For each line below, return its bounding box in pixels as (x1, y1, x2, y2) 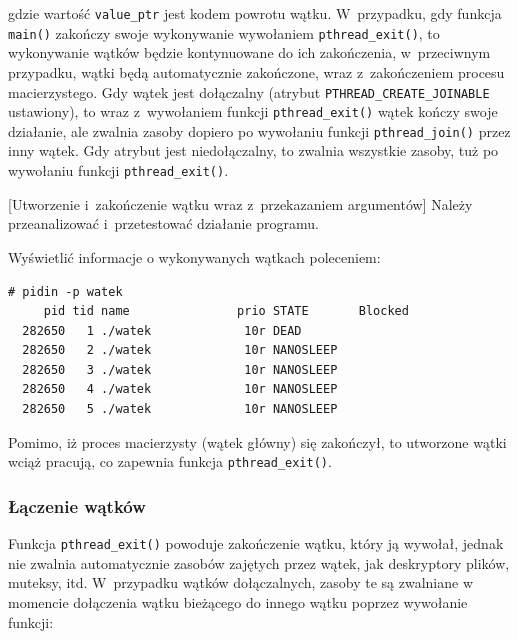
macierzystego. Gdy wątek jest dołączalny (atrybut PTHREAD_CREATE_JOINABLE (8, 81, 490, 102)
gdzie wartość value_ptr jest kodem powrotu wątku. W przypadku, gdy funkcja (8, 3, 502, 23)
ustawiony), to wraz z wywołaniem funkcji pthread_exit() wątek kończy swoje (8, 101, 498, 122)
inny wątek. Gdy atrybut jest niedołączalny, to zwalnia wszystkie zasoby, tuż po (8, 140, 499, 161)
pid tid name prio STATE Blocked (43, 304, 409, 319)
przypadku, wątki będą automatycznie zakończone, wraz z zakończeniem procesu (8, 61, 505, 82)
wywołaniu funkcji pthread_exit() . (8, 160, 229, 181)
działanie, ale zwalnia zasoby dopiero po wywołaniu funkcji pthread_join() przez (8, 120, 511, 141)
